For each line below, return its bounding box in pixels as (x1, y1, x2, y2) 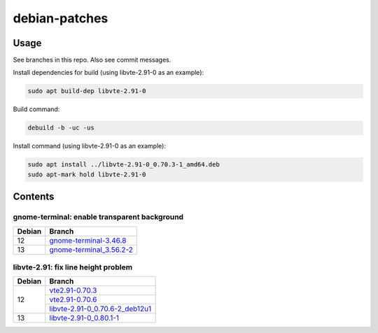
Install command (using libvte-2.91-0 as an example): (13, 142, 166, 150)
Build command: (13, 105, 60, 113)
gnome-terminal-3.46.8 (49, 235, 127, 245)
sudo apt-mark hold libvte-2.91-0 (27, 170, 146, 178)
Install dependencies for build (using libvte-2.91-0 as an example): (13, 69, 204, 77)
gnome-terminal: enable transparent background (13, 212, 184, 222)
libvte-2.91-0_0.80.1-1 (49, 313, 119, 323)
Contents (13, 191, 55, 203)
